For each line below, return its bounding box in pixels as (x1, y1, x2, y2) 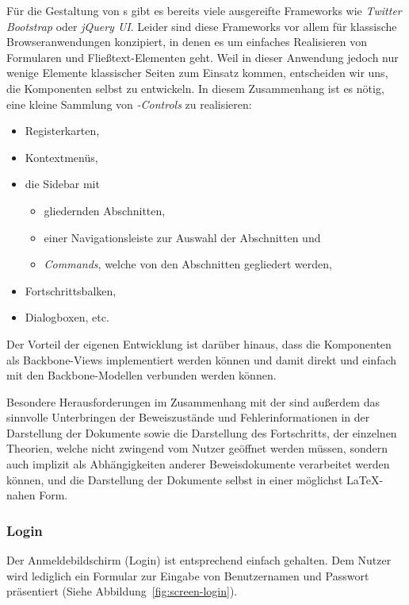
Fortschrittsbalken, (25, 282, 117, 299)
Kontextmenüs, (25, 148, 98, 165)
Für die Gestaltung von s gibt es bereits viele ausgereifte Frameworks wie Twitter (6, 2, 402, 18)
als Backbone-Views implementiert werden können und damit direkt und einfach (6, 351, 397, 368)
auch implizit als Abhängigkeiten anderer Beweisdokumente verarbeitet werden (6, 456, 390, 472)
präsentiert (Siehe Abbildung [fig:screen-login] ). (6, 583, 238, 599)
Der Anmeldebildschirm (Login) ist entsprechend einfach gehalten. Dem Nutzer (6, 552, 392, 568)
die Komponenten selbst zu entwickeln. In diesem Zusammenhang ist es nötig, (6, 79, 384, 96)
